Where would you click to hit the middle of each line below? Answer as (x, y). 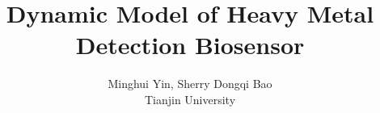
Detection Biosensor (190, 45)
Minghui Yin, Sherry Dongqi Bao (190, 84)
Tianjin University (190, 99)
